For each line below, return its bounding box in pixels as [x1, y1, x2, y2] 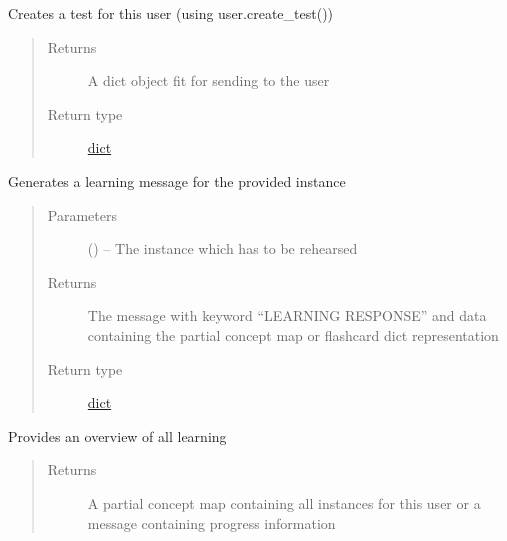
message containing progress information [87, 512, 336, 533]
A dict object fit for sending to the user [87, 70, 330, 91]
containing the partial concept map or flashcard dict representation [87, 324, 499, 345]
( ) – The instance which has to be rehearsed [87, 238, 358, 259]
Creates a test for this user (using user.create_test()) [8, 3, 334, 23]
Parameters [47, 204, 117, 225]
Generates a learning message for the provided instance [8, 170, 346, 191]
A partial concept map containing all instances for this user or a [87, 492, 481, 513]
